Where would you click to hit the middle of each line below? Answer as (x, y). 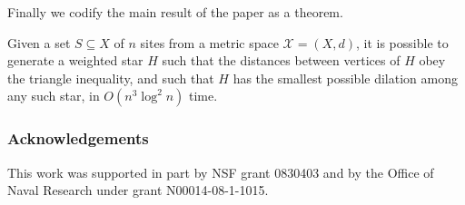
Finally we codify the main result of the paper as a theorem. (175, 12)
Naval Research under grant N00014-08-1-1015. (138, 190)
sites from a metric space (209, 42)
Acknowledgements (78, 138)
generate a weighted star (75, 60)
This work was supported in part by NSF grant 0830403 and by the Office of (221, 172)
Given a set (39, 42)
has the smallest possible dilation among (345, 78)
